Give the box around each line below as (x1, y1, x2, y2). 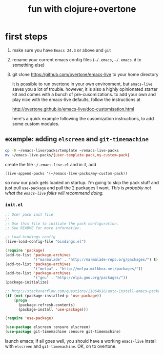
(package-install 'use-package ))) (18, 307, 89, 312)
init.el (5, 202, 23, 208)
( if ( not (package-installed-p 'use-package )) (5, 293, 102, 298)
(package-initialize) (5, 280, 49, 285)
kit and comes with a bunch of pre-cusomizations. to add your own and (12, 91, 156, 97)
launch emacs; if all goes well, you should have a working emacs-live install (5, 338, 157, 344)
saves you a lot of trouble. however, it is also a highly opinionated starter (12, 86, 158, 92)
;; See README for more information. (5, 226, 82, 231)
